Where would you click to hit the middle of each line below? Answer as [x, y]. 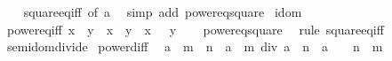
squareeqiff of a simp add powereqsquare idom [163, 11]
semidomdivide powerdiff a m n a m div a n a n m [195, 46]
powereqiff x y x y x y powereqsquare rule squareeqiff [195, 29]
